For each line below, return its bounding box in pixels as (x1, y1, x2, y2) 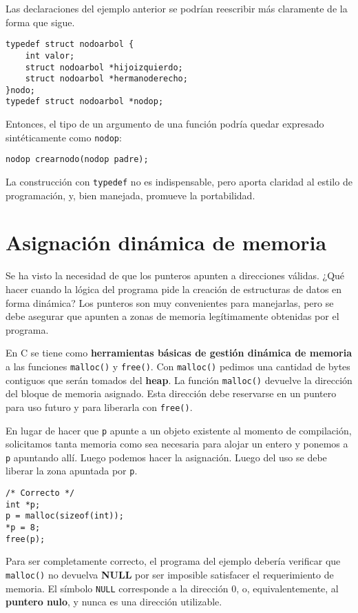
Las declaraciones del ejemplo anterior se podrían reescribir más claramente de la (6, 1, 348, 15)
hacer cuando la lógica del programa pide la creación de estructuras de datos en (6, 282, 342, 296)
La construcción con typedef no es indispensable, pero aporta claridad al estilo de (6, 174, 352, 189)
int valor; (25, 50, 75, 61)
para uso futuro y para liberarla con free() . (6, 399, 193, 414)
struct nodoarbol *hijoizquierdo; (25, 62, 183, 72)
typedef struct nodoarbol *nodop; (6, 97, 164, 107)
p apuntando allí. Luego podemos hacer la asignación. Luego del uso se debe (6, 450, 327, 464)
